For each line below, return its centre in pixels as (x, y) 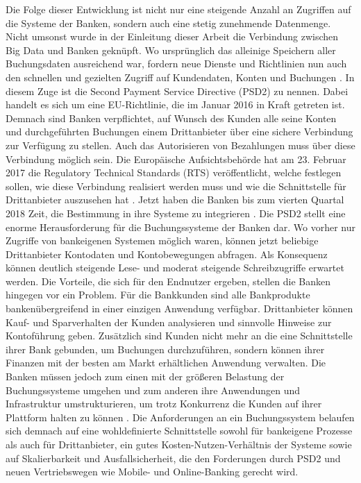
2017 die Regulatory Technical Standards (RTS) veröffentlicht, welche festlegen (174, 172)
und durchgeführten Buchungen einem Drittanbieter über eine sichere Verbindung (179, 132)
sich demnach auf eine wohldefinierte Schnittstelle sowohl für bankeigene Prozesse (179, 431)
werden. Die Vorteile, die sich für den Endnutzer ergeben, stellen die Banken (168, 281)
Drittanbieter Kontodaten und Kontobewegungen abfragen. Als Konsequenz (167, 254)
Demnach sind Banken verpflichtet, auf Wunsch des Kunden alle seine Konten (171, 118)
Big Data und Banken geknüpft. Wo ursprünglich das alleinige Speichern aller (171, 50)
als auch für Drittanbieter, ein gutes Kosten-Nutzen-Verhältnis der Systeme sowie (179, 444)
